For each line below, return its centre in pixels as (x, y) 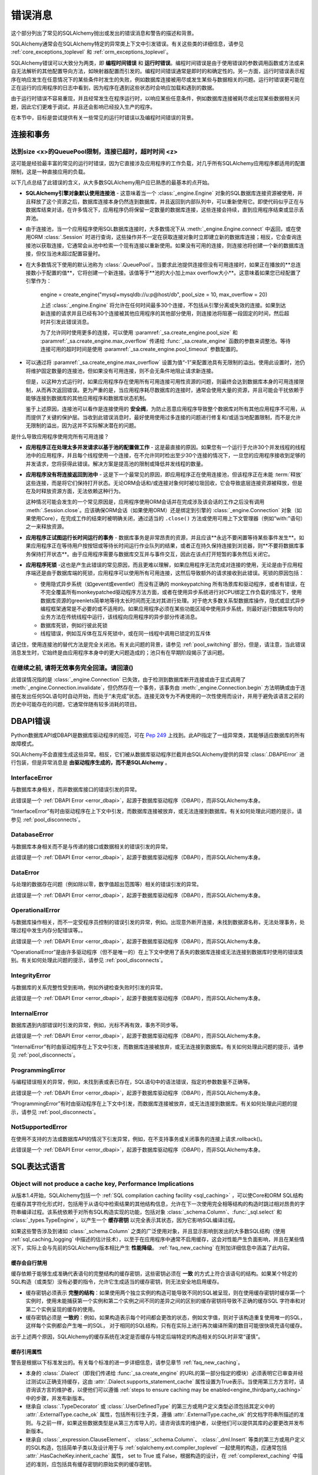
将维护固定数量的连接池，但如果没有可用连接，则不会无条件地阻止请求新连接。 (121, 371)
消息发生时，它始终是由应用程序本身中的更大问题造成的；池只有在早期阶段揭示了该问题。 (119, 653)
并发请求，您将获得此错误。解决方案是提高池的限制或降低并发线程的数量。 (116, 464)
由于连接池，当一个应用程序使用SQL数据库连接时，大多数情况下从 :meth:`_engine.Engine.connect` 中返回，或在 (161, 229)
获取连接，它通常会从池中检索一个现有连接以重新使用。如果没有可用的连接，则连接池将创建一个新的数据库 (170, 245)
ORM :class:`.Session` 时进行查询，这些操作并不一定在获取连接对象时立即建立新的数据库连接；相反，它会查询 (163, 237)
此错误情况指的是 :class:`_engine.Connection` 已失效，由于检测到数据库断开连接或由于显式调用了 (128, 680)
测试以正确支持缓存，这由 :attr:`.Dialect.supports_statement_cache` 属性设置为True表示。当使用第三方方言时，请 (167, 1381)
